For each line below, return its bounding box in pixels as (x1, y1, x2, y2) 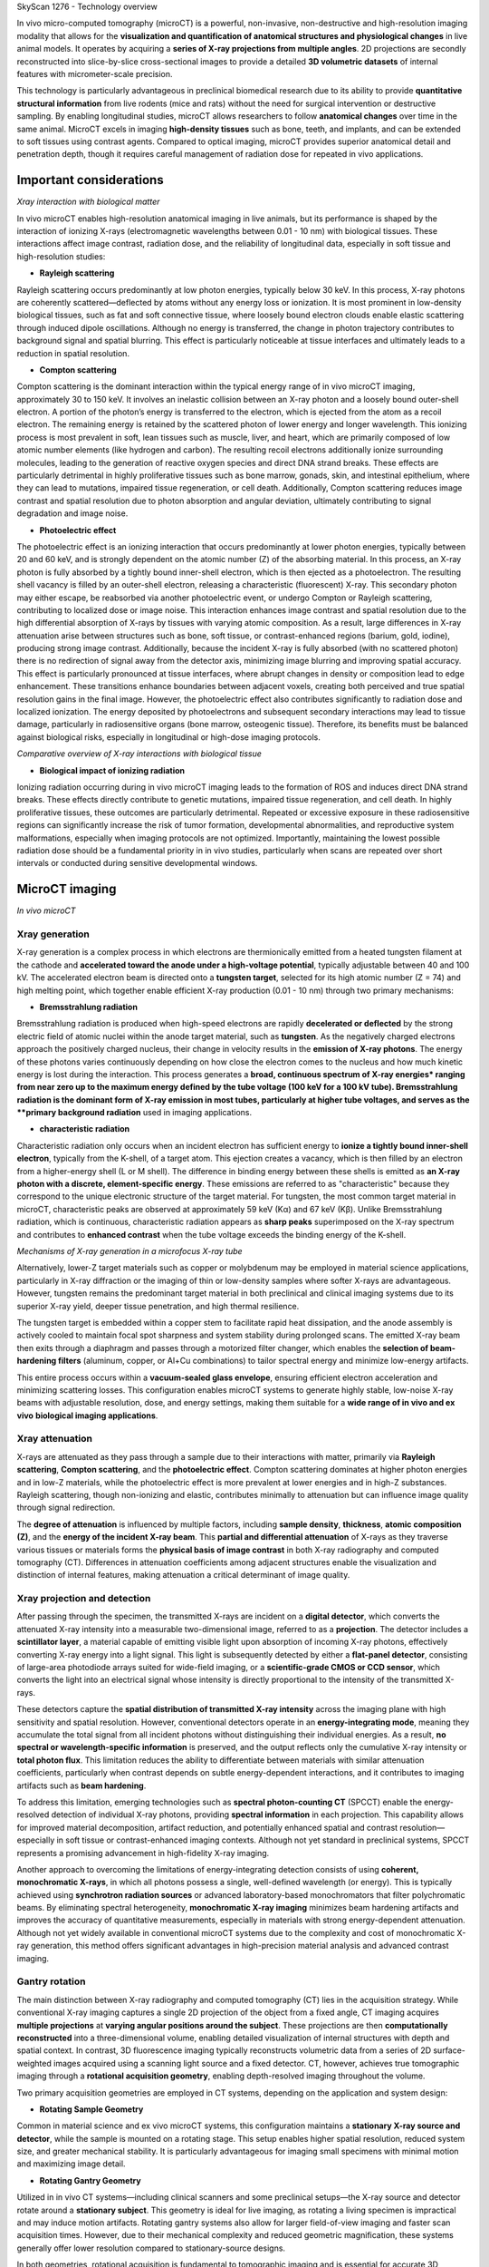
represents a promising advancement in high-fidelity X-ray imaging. (16, 1847, 270, 1858)
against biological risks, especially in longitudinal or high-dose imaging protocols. (16, 731, 321, 743)
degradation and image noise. (16, 508, 129, 519)
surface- (433, 2045, 466, 2056)
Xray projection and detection (16, 1592, 151, 1605)
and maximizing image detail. (16, 2158, 126, 2169)
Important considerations (16, 172, 164, 188)
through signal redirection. (16, 1502, 116, 1513)
